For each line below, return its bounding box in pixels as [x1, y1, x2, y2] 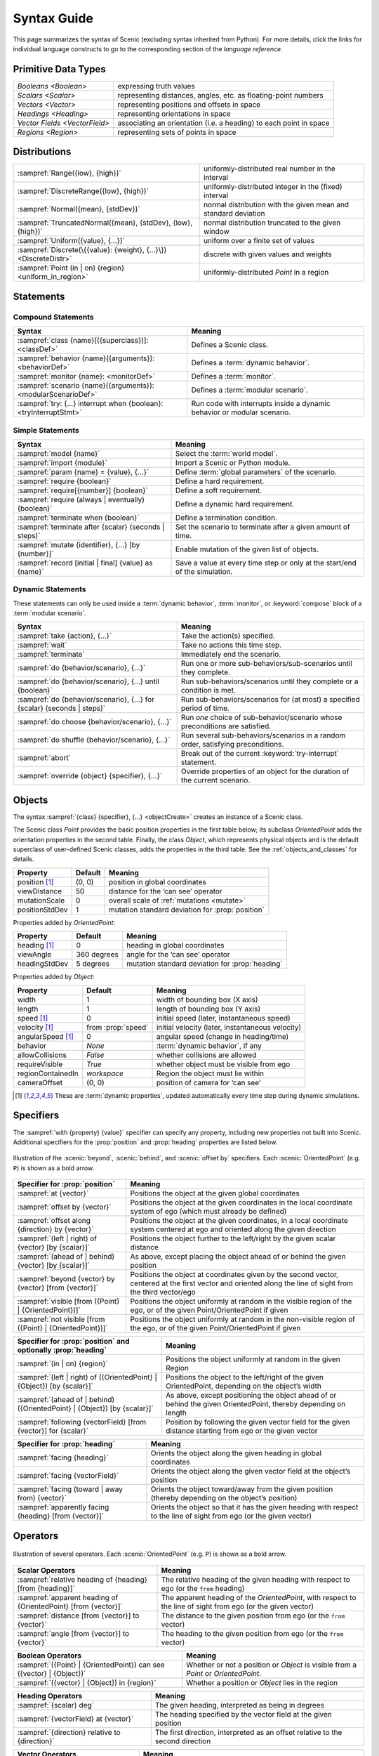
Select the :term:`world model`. [175, 448, 278, 458]
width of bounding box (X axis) [156, 995, 259, 1004]
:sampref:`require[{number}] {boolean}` [17, 485, 149, 495]
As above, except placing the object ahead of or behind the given [130, 1252, 347, 1262]
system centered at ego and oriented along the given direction [130, 1224, 336, 1234]
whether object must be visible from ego [156, 1059, 291, 1069]
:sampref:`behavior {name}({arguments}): [17, 353, 155, 363]
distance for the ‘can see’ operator [109, 886, 222, 896]
